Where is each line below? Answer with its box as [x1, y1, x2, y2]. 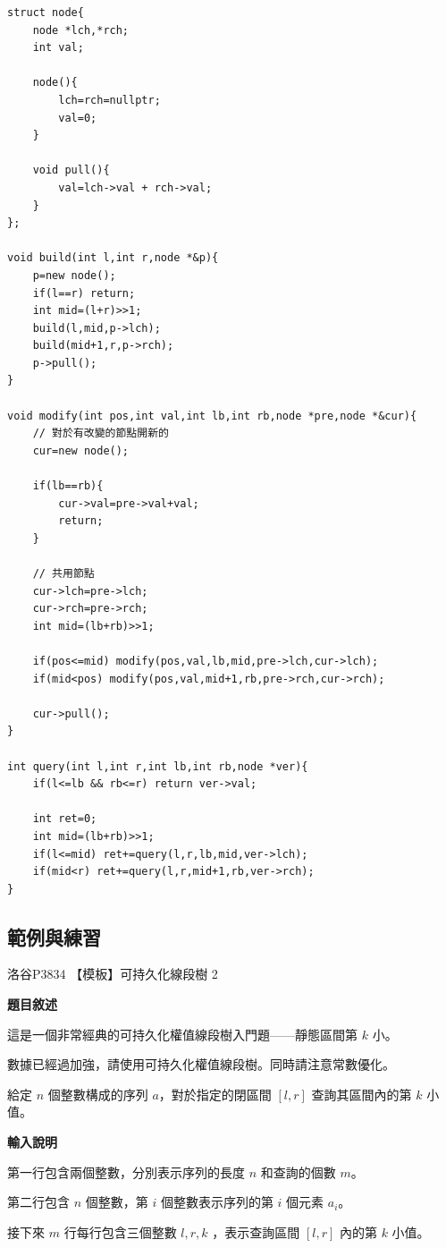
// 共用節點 [32, 567, 95, 580]
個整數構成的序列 [47, 1084, 148, 1103]
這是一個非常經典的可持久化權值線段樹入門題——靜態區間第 [7, 1024, 358, 1043]
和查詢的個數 [260, 1162, 336, 1181]
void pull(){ [32, 164, 110, 177]
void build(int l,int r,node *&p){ [7, 251, 219, 265]
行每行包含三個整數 [63, 1222, 177, 1241]
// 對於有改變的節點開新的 [32, 427, 169, 440]
